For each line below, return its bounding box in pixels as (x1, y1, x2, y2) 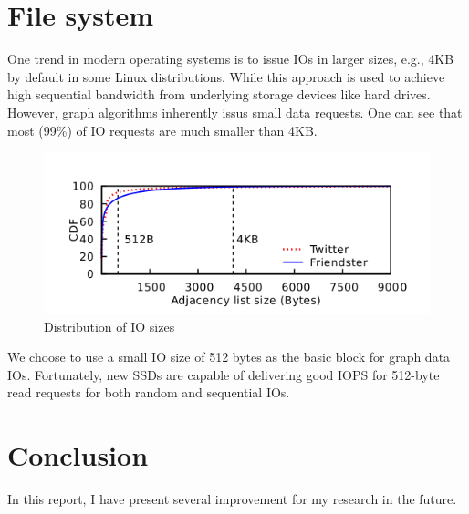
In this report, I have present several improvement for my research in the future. (7, 489, 457, 509)
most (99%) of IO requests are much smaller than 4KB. (7, 120, 318, 139)
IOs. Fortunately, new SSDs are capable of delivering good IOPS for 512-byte (7, 365, 440, 384)
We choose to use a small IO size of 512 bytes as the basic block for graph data (7, 347, 451, 366)
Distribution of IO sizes (44, 316, 175, 335)
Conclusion (7, 437, 149, 474)
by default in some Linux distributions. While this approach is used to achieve (7, 67, 445, 86)
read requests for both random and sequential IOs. (7, 383, 290, 402)
